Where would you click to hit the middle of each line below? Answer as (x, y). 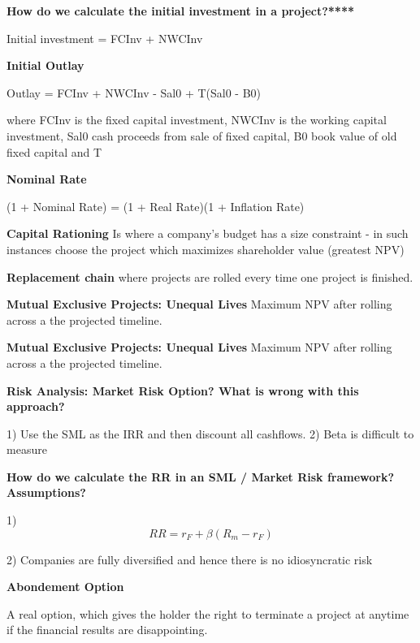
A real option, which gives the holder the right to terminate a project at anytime (208, 613)
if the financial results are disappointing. (107, 630)
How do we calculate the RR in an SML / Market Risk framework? (201, 476)
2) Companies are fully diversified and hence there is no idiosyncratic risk (190, 559)
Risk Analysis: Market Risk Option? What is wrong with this (183, 390)
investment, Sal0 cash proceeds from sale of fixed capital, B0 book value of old (202, 135)
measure (27, 449)
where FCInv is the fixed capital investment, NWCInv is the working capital (197, 120)
